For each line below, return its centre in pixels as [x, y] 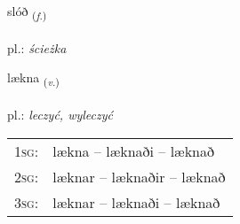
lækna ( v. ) [33, 79]
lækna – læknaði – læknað [134, 151]
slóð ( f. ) [27, 12]
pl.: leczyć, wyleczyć [60, 115]
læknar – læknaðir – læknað [139, 176]
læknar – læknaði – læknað [136, 202]
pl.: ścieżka [37, 47]
